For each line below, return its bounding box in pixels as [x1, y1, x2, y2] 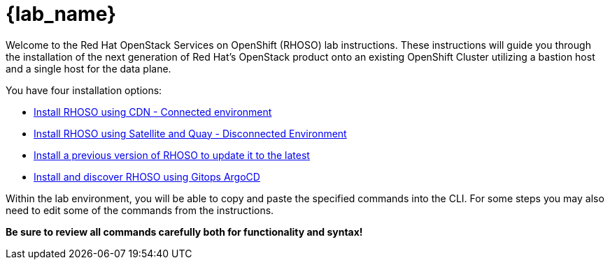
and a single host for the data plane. [6, 62, 171, 75]
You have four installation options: [6, 84, 162, 96]
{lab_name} [6, 2, 117, 26]
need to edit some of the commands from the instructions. [6, 204, 274, 216]
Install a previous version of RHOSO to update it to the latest [34, 149, 310, 161]
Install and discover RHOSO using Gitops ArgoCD [34, 170, 260, 183]
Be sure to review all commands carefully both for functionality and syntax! [6, 225, 363, 238]
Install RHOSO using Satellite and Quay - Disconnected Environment [34, 127, 347, 139]
